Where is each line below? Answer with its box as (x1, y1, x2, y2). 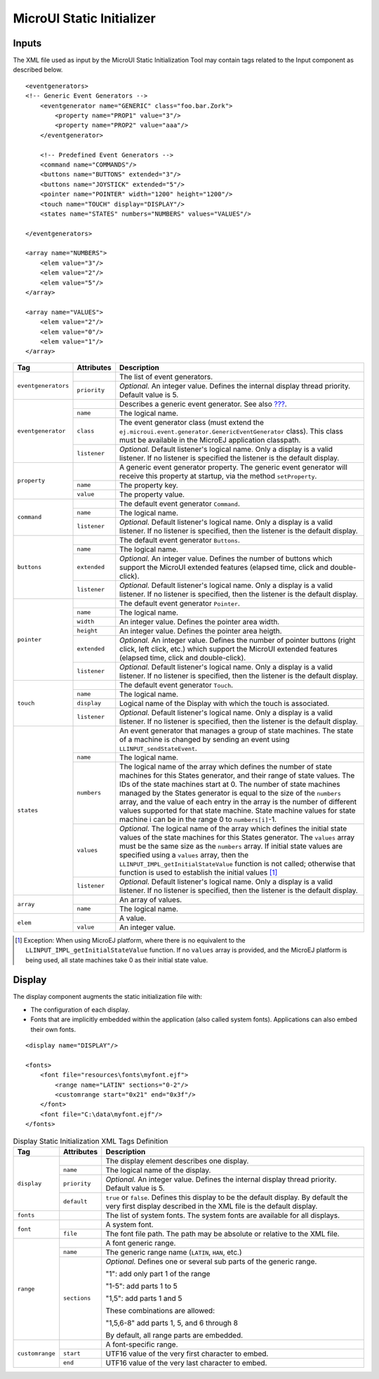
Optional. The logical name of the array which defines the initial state (119, 823, 347, 833)
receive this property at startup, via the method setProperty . (119, 471, 317, 481)
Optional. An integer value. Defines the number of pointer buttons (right (119, 635, 356, 645)
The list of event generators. (119, 372, 213, 381)
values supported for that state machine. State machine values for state (119, 805, 356, 815)
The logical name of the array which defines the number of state (119, 762, 333, 771)
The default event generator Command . (119, 499, 240, 509)
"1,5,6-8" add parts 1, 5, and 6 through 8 (105, 1318, 239, 1328)
